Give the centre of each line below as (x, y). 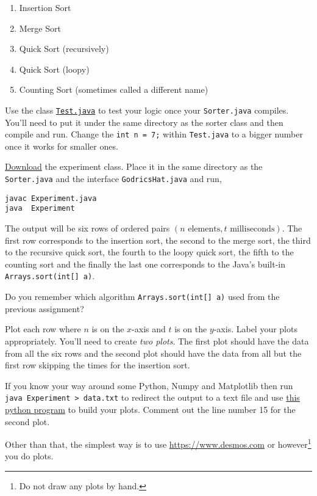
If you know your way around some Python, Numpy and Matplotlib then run (149, 385)
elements (204, 229)
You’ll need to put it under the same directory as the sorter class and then (144, 122)
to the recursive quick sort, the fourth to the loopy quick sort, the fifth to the (149, 252)
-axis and (149, 329)
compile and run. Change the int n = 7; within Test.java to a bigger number (154, 134)
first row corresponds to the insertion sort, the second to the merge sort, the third (158, 240)
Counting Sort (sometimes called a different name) (114, 89)
